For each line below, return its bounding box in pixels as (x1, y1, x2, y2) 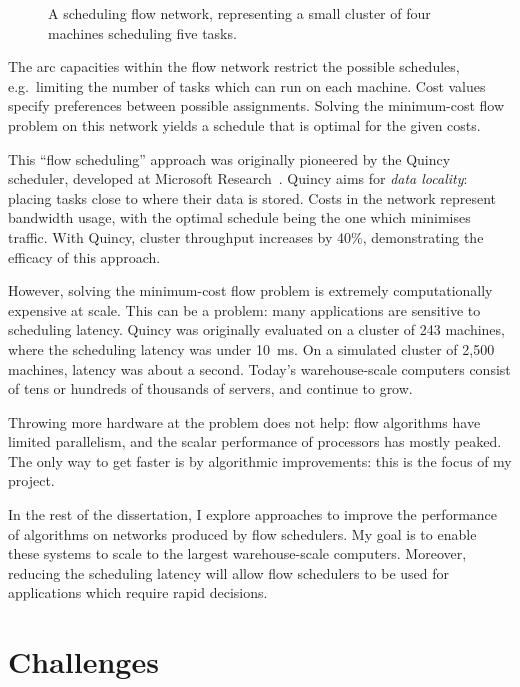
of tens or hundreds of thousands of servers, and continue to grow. (8, 378, 413, 399)
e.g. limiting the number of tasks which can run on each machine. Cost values (8, 75, 486, 96)
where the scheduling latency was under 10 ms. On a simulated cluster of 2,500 (8, 338, 495, 359)
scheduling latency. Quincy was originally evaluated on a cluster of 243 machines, (8, 319, 505, 340)
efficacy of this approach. (8, 246, 161, 267)
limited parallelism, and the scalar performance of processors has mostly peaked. (8, 431, 502, 452)
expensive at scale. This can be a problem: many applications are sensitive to (8, 299, 481, 320)
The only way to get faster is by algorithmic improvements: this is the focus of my (8, 450, 512, 471)
